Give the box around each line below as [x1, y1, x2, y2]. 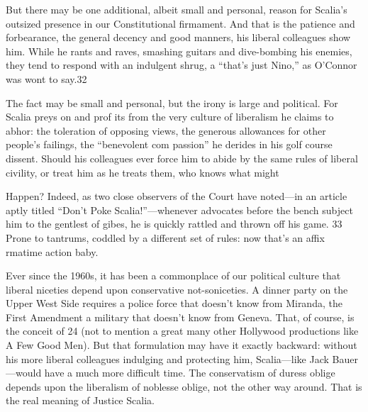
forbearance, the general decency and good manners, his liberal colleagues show [6, 30, 351, 45]
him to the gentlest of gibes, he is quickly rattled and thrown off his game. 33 [6, 216, 342, 231]
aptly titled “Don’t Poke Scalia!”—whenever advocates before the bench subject [6, 202, 353, 217]
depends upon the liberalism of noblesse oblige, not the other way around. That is [6, 379, 362, 394]
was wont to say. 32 [6, 71, 87, 86]
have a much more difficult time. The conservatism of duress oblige [44, 365, 335, 380]
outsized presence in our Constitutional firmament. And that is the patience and [6, 16, 355, 30]
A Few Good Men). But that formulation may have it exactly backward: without [6, 338, 357, 352]
